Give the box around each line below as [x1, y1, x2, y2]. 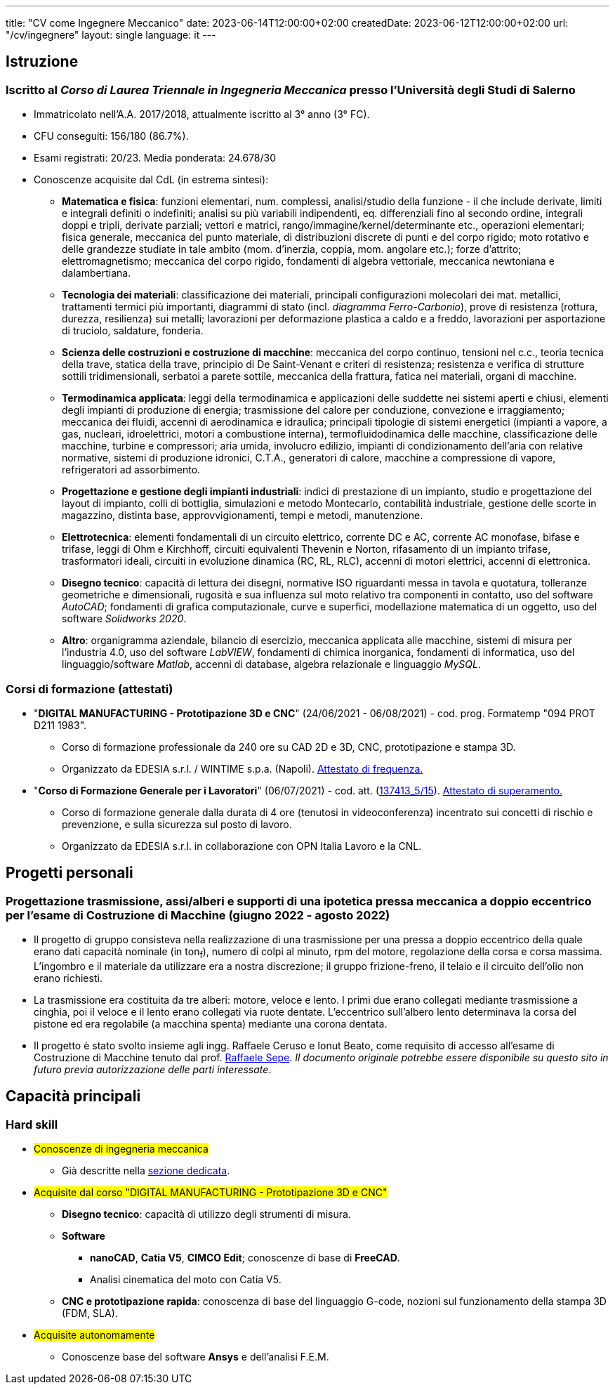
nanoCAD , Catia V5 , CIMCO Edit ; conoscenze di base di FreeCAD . [90, 1252, 400, 1264]
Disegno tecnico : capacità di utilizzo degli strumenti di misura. [62, 1208, 351, 1221]
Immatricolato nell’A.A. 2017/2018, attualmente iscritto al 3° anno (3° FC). [34, 108, 370, 121]
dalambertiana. [62, 267, 131, 280]
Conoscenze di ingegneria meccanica [34, 1143, 209, 1155]
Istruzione [6, 53, 79, 71]
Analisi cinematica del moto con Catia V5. [90, 1273, 282, 1286]
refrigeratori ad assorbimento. [62, 464, 201, 476]
